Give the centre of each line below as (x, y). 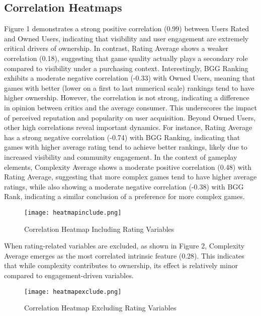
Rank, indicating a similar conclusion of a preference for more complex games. (124, 196)
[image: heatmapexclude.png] (73, 292)
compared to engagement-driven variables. (69, 275)
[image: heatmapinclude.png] (73, 212)
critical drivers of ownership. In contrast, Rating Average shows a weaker (116, 48)
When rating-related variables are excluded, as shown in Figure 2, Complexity (124, 246)
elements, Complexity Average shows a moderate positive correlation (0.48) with (128, 167)
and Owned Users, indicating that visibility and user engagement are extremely (126, 38)
